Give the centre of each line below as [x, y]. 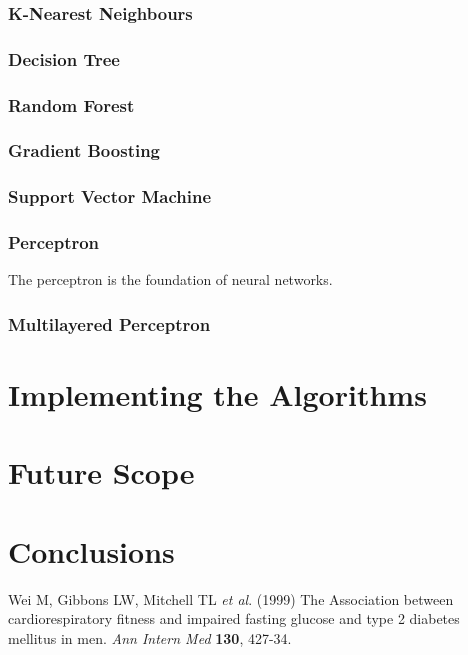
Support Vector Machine [110, 196]
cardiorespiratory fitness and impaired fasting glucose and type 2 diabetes [234, 618]
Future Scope [101, 472]
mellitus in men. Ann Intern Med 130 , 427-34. [150, 637]
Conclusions [91, 550]
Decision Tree [64, 58]
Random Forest [71, 104]
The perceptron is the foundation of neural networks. [170, 279]
